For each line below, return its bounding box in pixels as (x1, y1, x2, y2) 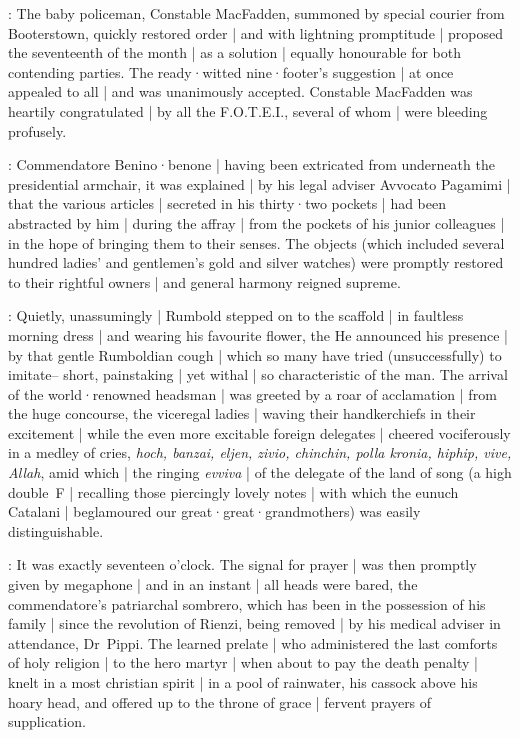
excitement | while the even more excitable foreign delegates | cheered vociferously (8, 422, 511, 443)
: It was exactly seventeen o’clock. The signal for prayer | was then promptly (8, 554, 477, 575)
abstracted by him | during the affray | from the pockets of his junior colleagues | (8, 212, 505, 233)
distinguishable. (8, 520, 104, 541)
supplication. (8, 711, 86, 732)
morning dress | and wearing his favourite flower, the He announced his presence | (8, 324, 508, 345)
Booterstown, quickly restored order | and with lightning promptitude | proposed (8, 22, 504, 43)
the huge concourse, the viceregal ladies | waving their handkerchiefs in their (8, 403, 476, 424)
